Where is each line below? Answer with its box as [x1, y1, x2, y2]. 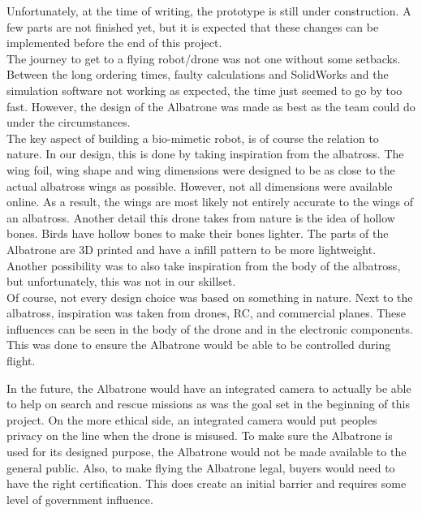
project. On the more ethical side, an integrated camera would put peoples [6, 411, 377, 428]
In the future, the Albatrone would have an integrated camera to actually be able [6, 379, 411, 396]
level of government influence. [6, 490, 153, 507]
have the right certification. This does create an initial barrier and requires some [6, 475, 407, 492]
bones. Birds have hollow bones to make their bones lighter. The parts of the [6, 225, 389, 242]
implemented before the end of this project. [6, 34, 222, 51]
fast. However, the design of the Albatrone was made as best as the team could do [6, 97, 416, 114]
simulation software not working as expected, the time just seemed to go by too [6, 81, 403, 98]
